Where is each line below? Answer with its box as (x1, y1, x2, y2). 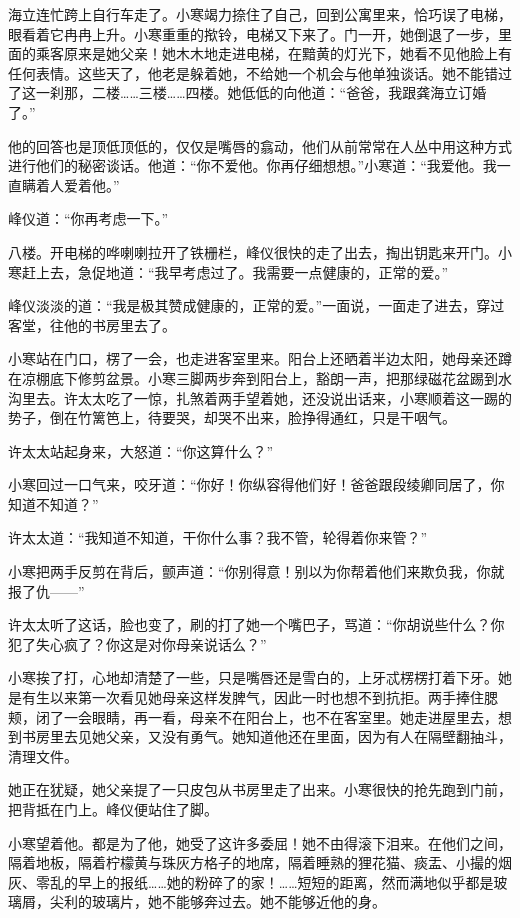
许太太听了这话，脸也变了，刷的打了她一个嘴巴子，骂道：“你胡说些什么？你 (8, 614, 505, 635)
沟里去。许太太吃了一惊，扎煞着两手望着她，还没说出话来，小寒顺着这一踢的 (8, 387, 512, 408)
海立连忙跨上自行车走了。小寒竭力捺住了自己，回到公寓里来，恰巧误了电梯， (8, 4, 512, 24)
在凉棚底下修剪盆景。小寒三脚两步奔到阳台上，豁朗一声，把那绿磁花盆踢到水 (8, 367, 512, 388)
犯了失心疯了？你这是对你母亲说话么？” (8, 633, 267, 654)
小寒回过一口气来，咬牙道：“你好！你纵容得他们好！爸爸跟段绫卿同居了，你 (8, 474, 505, 495)
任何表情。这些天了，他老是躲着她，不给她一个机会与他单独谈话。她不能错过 (8, 62, 512, 83)
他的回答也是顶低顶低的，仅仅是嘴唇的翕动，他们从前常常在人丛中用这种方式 (8, 135, 512, 156)
